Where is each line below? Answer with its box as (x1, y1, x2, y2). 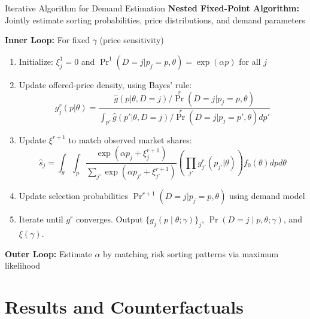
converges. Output (75, 213, 143, 225)
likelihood (5, 259, 41, 272)
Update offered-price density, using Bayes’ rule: (19, 78, 192, 91)
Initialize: (19, 55, 53, 67)
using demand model (229, 189, 305, 202)
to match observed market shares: (68, 133, 192, 146)
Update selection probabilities (19, 189, 129, 202)
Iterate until (19, 213, 63, 225)
